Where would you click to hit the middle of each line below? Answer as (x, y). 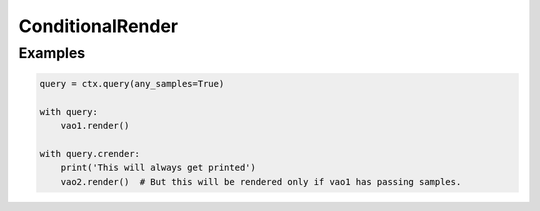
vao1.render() (95, 125)
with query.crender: (89, 153)
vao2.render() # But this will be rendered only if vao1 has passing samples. (261, 181)
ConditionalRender (98, 26)
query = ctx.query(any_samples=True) (132, 83)
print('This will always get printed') (158, 168)
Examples (52, 53)
